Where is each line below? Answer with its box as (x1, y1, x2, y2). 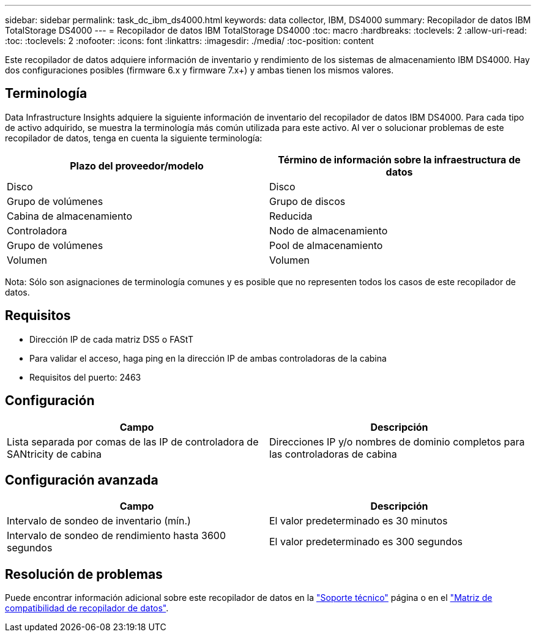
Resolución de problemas (5, 566, 163, 582)
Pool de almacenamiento (269, 239, 383, 251)
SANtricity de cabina (7, 447, 102, 460)
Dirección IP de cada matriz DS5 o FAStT (29, 333, 193, 345)
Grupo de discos (269, 195, 346, 207)
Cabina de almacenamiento (7, 209, 133, 222)
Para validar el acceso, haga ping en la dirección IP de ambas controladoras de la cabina (29, 352, 387, 363)
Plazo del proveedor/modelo (70, 159, 204, 172)
